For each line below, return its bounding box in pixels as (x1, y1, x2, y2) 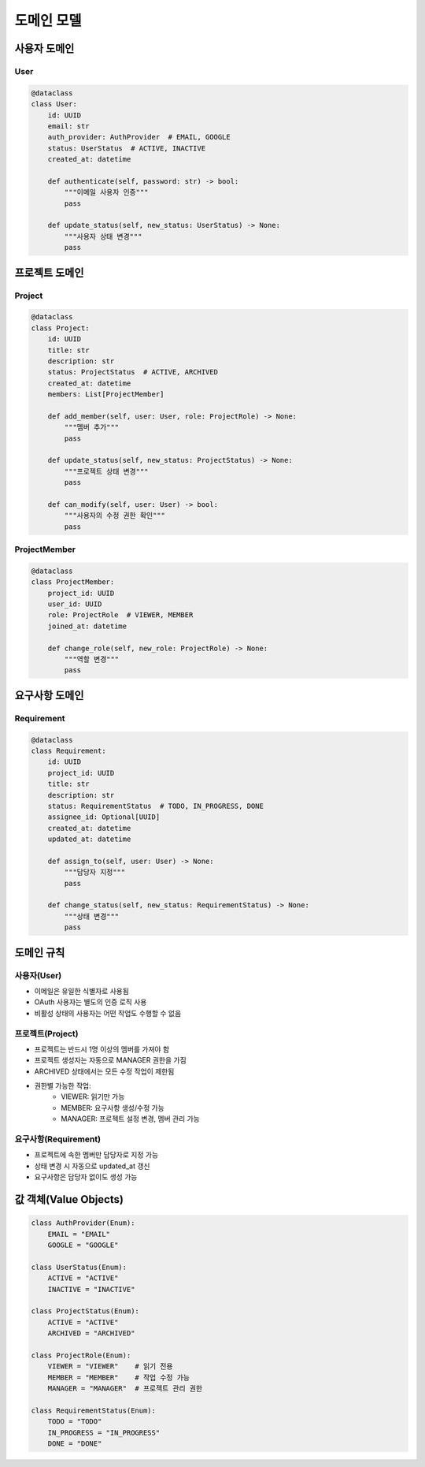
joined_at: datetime (47, 621, 128, 631)
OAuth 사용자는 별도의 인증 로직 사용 (34, 997, 147, 1007)
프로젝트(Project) (14, 1028, 79, 1039)
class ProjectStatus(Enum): (31, 1307, 139, 1316)
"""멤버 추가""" (64, 423, 120, 432)
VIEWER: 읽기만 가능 (61, 1092, 125, 1101)
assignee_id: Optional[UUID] (47, 813, 161, 821)
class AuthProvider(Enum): (31, 1219, 135, 1227)
